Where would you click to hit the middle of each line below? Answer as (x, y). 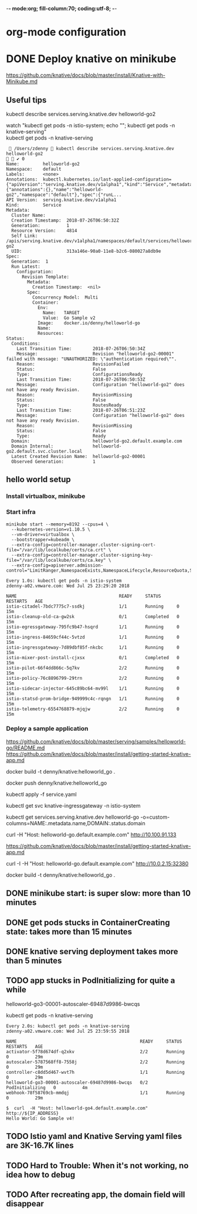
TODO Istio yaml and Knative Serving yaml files (94, 1136)
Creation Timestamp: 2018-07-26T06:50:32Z (65, 220)
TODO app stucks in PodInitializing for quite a (91, 981)
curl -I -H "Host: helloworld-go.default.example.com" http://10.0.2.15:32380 (97, 863)
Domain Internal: (33, 446)
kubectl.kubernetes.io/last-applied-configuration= (107, 179)
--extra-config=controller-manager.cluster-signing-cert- (84, 545)
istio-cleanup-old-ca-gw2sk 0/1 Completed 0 (93, 616)
